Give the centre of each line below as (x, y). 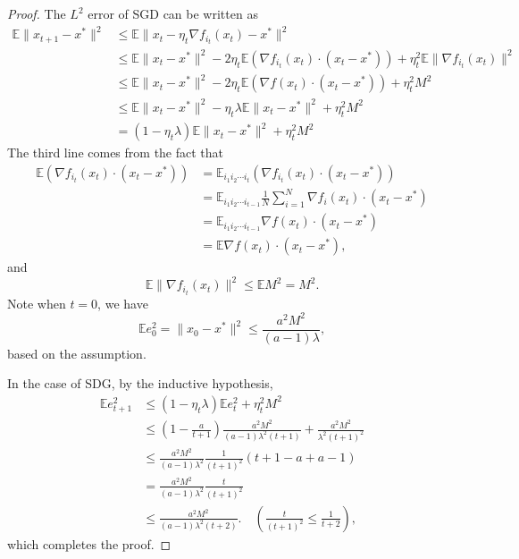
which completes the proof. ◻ (89, 543)
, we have (123, 303)
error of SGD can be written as (173, 13)
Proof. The (37, 13)
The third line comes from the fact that (116, 152)
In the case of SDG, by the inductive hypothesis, (140, 383)
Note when (37, 303)
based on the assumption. (77, 353)
